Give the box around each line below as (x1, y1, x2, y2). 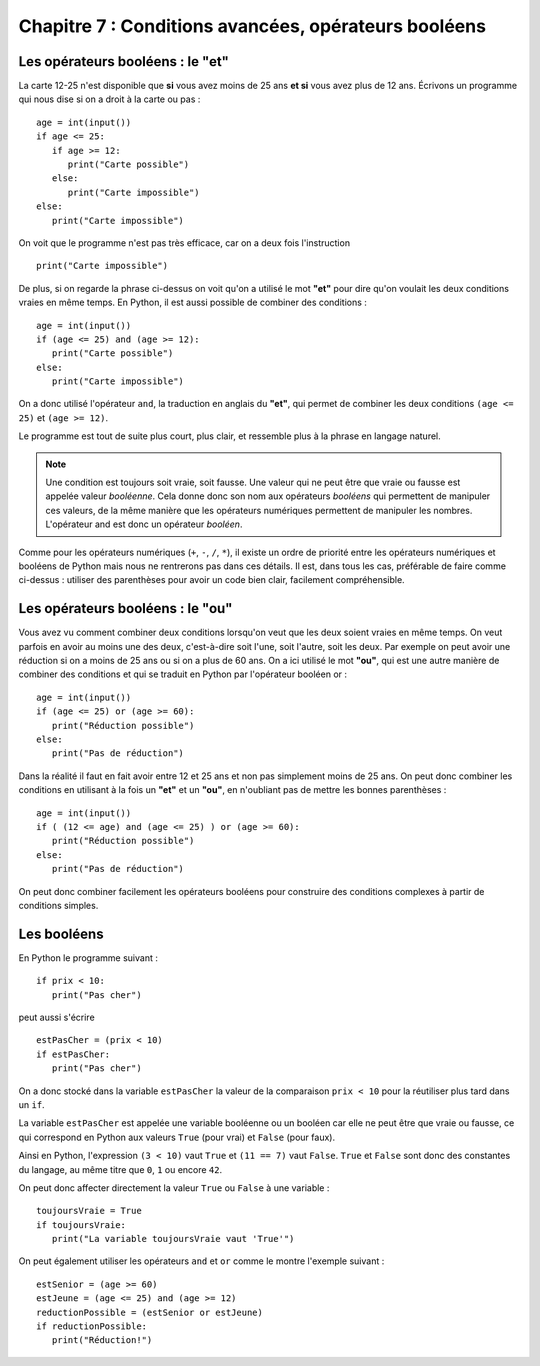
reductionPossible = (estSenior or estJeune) (36, 1306, 264, 1318)
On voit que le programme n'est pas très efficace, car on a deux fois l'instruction (18, 236, 350, 249)
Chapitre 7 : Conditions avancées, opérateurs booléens (18, 15, 487, 37)
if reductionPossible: (36, 1321, 148, 1332)
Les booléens (18, 925, 104, 942)
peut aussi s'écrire (18, 1011, 95, 1024)
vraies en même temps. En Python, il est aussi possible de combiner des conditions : (18, 296, 367, 309)
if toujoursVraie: (36, 1219, 127, 1230)
